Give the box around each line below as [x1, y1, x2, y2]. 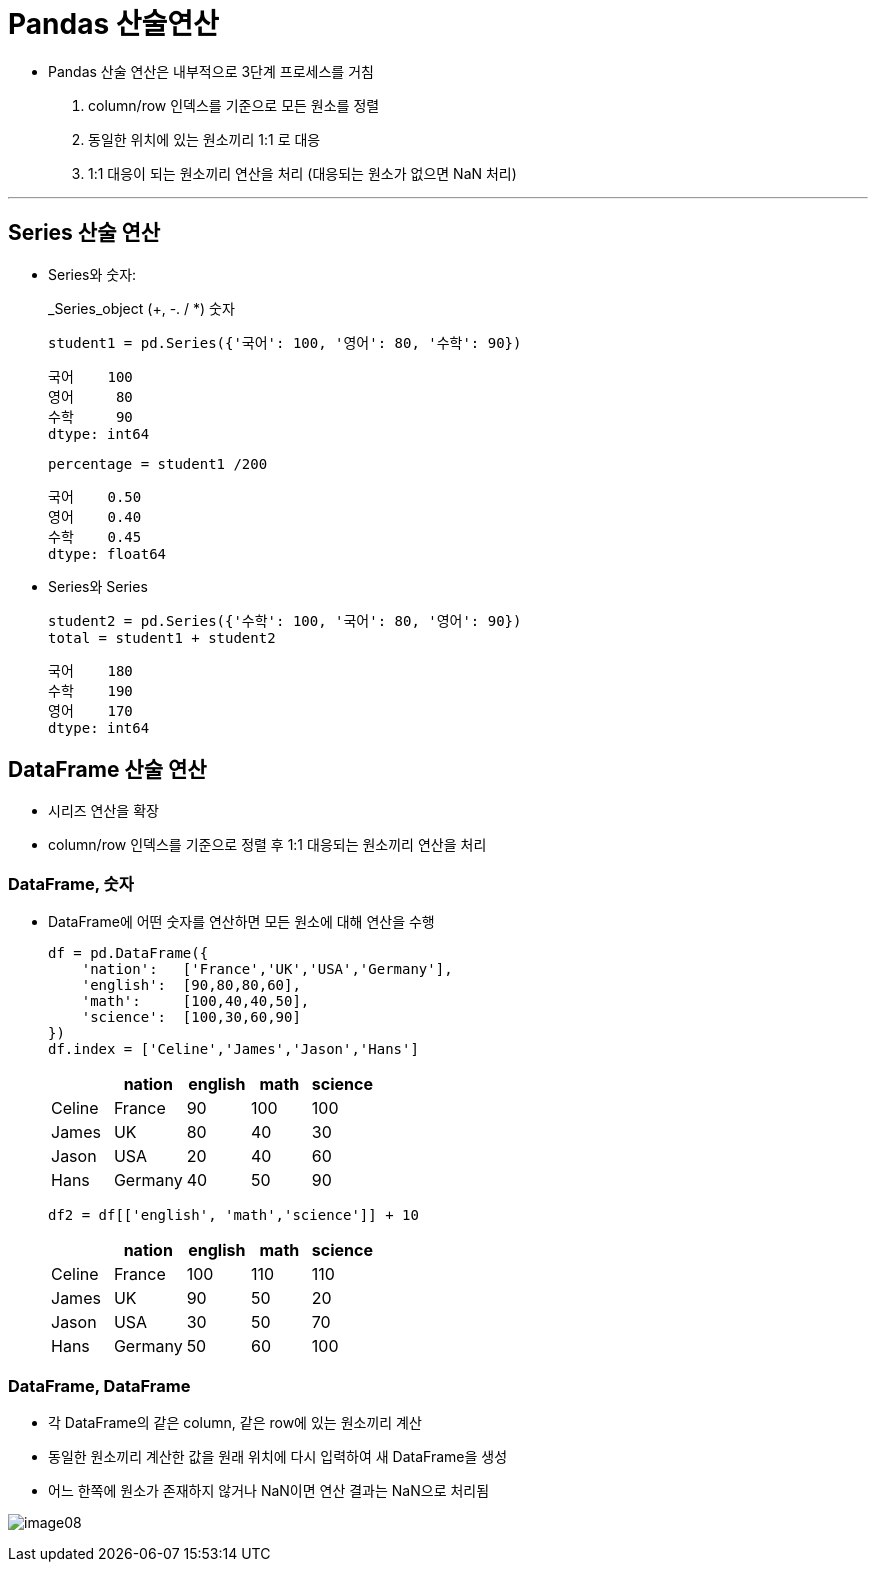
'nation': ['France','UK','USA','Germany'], [81, 961, 453, 978]
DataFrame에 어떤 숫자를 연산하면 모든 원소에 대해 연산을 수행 [48, 913, 435, 931]
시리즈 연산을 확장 [48, 802, 159, 820]
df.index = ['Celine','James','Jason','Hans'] [48, 1041, 419, 1058]
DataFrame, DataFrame [8, 1375, 191, 1396]
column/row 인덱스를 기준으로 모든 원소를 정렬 [88, 96, 380, 114]
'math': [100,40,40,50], [81, 993, 310, 1010]
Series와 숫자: [48, 265, 137, 283]
